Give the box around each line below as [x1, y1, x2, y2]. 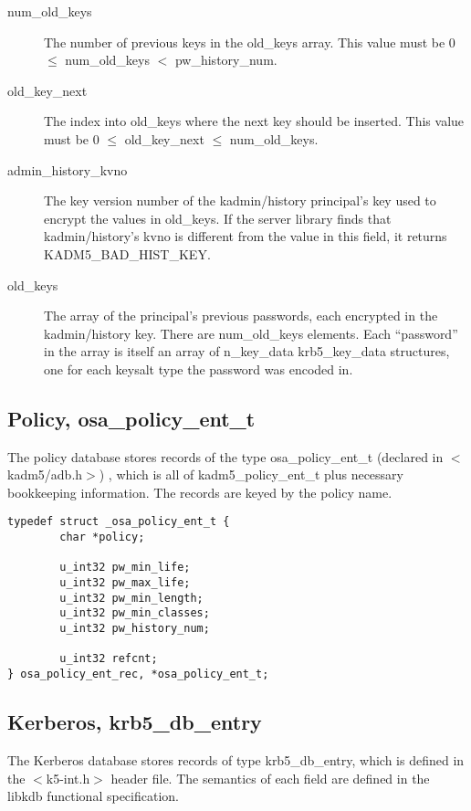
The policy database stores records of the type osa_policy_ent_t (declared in [7, 447, 444, 466]
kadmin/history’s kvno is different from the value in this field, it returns [44, 226, 447, 246]
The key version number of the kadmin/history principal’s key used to [44, 191, 436, 210]
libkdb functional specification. [7, 786, 179, 806]
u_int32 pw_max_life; [59, 576, 191, 590]
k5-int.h [46, 768, 90, 787]
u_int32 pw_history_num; [59, 622, 210, 636]
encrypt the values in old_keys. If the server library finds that [44, 208, 392, 227]
